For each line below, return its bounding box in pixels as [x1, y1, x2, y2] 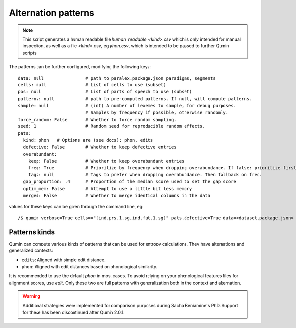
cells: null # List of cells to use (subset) [18, 82, 166, 87]
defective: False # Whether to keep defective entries [23, 144, 177, 150]
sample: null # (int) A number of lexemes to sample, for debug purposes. [18, 103, 237, 109]
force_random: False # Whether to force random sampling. [18, 117, 177, 122]
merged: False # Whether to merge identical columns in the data [23, 193, 211, 199]
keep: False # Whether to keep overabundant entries [28, 158, 185, 164]
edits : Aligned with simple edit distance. [21, 257, 106, 263]
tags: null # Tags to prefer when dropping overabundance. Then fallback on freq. [28, 172, 262, 177]
